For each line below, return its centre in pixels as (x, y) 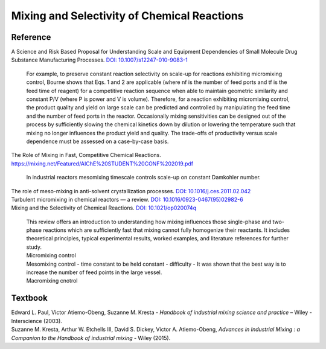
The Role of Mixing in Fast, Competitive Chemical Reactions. (86, 155)
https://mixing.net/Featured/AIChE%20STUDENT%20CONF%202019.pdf (102, 164)
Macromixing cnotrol (52, 281)
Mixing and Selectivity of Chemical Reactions (127, 16)
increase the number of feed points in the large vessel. (94, 272)
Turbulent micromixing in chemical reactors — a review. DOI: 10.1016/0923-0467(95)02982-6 (127, 199)
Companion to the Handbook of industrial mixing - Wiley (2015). (91, 338)
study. (34, 247)
